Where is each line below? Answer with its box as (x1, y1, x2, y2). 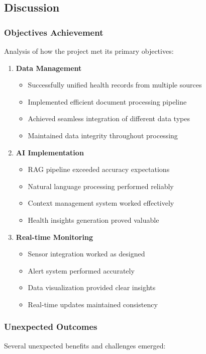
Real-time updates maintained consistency (28, 299, 158, 309)
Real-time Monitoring (16, 231, 93, 242)
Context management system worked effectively (28, 198, 174, 208)
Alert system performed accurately (28, 265, 135, 276)
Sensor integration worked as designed (28, 248, 145, 259)
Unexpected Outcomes (4, 320, 97, 333)
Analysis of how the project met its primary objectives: (4, 46, 174, 56)
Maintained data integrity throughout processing (28, 130, 178, 140)
